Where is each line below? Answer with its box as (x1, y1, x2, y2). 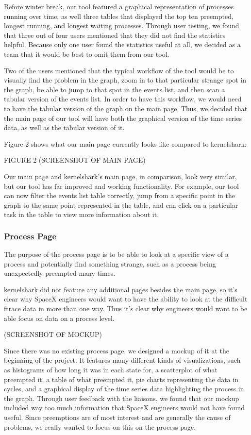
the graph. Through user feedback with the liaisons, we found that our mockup (4, 393, 239, 403)
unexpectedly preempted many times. (4, 268, 116, 278)
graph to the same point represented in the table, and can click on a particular (4, 200, 238, 210)
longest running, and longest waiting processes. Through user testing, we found (4, 20, 239, 31)
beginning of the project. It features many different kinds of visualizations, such (4, 355, 241, 365)
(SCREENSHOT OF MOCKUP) (4, 329, 102, 339)
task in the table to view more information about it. (4, 209, 159, 219)
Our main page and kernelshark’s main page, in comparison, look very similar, (4, 171, 237, 181)
